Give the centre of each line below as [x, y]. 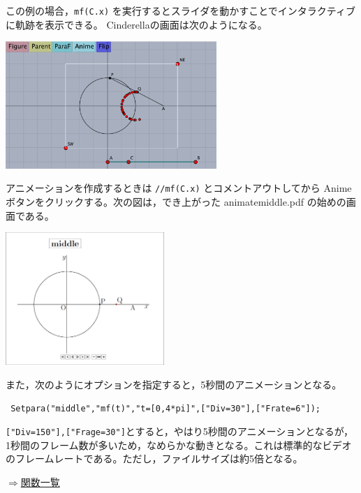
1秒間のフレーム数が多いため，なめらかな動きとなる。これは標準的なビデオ [179, 445]
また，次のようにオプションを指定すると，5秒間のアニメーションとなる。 [174, 384]
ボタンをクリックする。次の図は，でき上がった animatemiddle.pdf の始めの [176, 201]
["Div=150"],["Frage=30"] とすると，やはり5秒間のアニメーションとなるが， [180, 431]
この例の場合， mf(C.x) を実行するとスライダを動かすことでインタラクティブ [180, 10]
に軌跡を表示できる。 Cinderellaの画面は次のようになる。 [137, 24]
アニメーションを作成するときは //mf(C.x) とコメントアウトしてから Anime [179, 188]
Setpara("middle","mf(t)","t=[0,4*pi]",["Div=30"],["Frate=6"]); [166, 409]
